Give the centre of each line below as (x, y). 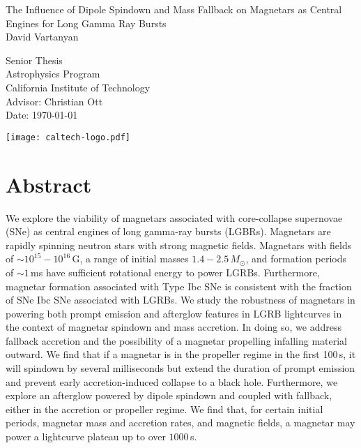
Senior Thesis (34, 60)
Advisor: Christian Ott (54, 101)
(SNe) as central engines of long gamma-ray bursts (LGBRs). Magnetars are (168, 231)
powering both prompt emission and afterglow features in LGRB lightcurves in (174, 313)
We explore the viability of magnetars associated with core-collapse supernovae (174, 217)
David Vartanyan (42, 37)
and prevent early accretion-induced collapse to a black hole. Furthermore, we (172, 381)
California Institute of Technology (78, 87)
